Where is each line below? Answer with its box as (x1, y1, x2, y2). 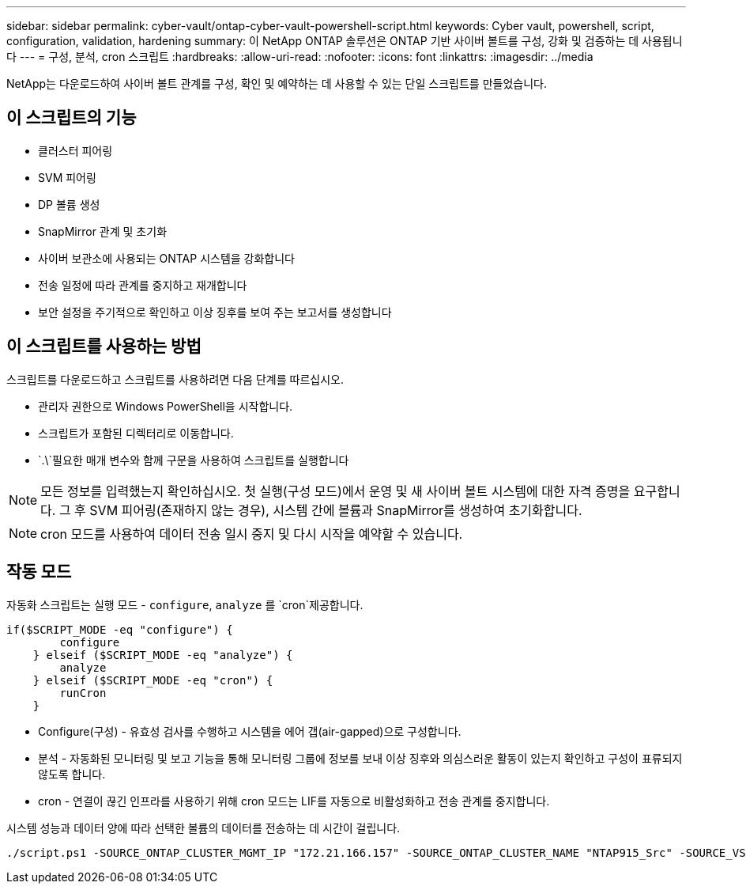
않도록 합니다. (38, 767, 106, 781)
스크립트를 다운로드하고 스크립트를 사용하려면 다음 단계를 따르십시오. (6, 372, 344, 386)
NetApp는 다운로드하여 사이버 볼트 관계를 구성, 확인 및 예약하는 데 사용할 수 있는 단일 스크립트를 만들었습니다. (6, 77, 547, 90)
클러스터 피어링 (38, 143, 113, 157)
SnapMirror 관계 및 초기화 (38, 224, 168, 238)
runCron (59, 686, 107, 699)
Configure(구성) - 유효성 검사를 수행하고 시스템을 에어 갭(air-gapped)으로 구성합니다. (38, 724, 462, 738)
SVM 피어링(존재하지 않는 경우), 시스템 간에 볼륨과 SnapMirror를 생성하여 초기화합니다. (89, 502, 582, 518)
